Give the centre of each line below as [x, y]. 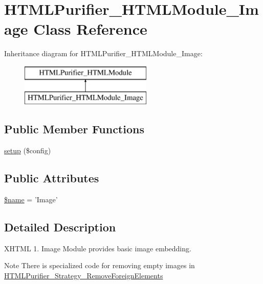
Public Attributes [52, 178]
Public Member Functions [74, 129]
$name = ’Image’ [31, 199]
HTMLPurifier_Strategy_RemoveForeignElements [84, 276]
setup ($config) [28, 150]
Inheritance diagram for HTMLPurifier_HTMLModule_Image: [103, 53]
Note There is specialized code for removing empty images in [100, 265]
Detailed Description [60, 227]
